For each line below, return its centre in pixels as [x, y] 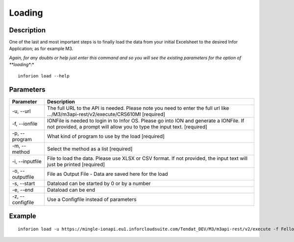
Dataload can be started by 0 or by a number [99, 183]
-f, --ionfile [25, 123]
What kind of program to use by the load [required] [106, 136]
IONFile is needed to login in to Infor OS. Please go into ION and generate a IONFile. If [146, 121]
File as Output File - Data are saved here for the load [108, 174]
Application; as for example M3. [41, 48]
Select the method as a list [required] [90, 148]
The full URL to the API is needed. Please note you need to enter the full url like [138, 108]
